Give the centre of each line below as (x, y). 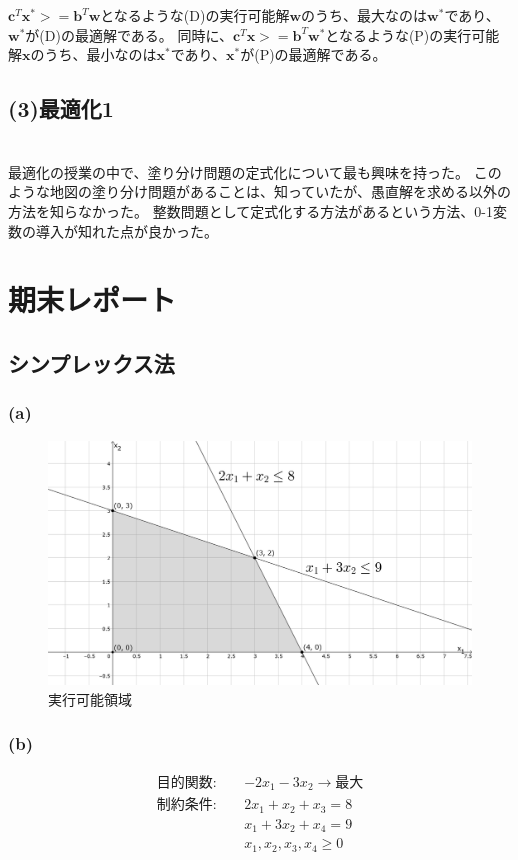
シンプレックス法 (91, 362)
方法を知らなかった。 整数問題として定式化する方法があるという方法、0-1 (250, 210)
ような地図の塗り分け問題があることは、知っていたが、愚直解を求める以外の (260, 191)
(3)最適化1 (61, 108)
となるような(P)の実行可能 (412, 34)
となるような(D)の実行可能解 (195, 15)
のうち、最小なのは (93, 54)
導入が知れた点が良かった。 (126, 230)
